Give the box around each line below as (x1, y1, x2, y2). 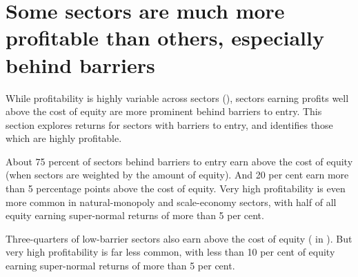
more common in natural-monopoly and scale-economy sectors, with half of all (6, 194, 337, 209)
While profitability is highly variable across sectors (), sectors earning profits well (6, 90, 349, 105)
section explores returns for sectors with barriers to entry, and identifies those (6, 117, 333, 132)
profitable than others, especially (6, 23, 324, 52)
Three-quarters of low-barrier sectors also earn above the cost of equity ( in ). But (6, 231, 352, 245)
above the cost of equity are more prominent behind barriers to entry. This (6, 104, 322, 119)
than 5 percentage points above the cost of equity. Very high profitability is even (6, 181, 346, 196)
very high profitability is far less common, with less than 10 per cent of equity (6, 245, 335, 259)
